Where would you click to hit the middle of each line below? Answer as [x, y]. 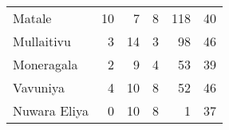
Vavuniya [39, 87]
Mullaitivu [42, 41]
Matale [32, 18]
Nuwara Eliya [51, 110]
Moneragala [45, 64]
